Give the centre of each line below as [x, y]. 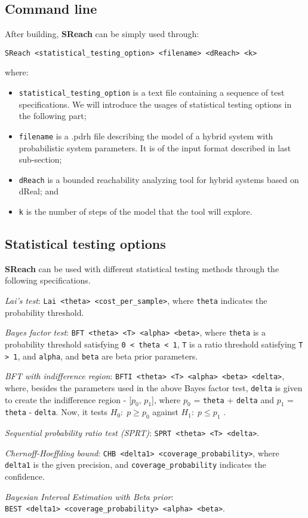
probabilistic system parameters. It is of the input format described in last [155, 147]
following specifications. [48, 280]
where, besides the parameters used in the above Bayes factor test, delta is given [154, 387]
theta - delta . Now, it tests [56, 412]
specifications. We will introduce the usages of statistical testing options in [155, 104]
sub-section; [40, 159]
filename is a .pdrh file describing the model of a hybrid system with [146, 135]
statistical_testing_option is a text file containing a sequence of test [152, 92]
